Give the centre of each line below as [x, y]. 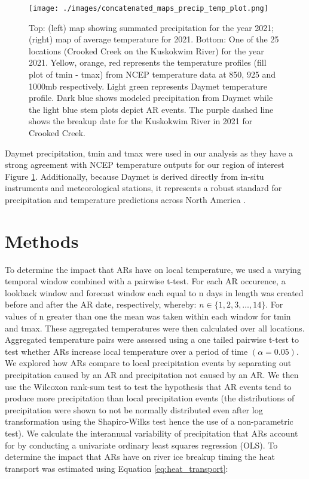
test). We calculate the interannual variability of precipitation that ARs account [152, 433]
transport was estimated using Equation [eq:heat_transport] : [117, 468]
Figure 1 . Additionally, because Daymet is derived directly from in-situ [134, 176]
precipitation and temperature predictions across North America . [126, 199]
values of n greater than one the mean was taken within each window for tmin [148, 316]
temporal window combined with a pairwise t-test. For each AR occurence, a [145, 281]
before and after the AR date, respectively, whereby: [101, 304]
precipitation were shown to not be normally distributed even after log [134, 409]
